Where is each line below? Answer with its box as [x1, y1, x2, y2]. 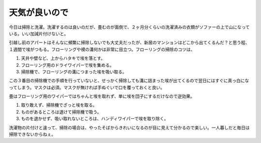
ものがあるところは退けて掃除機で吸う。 [21, 109, 101, 114]
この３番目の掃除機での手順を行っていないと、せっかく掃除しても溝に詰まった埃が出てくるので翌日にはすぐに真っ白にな [9, 78, 249, 84]
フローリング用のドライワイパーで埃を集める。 [21, 62, 114, 68]
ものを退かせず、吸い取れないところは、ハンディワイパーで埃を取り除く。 [21, 116, 169, 122]
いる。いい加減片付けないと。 [9, 30, 69, 36]
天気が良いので [9, 7, 69, 18]
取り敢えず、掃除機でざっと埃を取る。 [21, 102, 98, 108]
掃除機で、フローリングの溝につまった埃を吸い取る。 [21, 69, 127, 74]
